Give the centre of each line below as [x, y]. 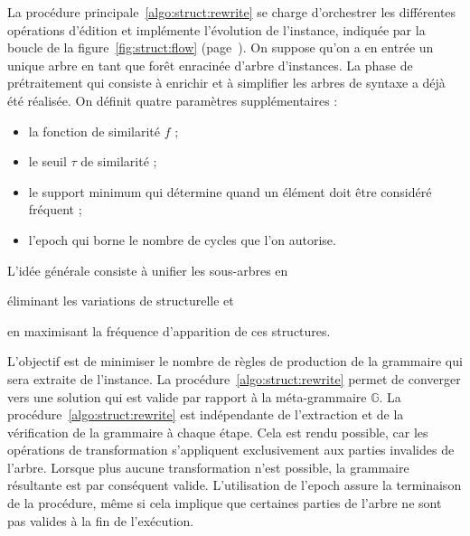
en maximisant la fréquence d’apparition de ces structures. [169, 330]
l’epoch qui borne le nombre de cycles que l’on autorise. [182, 239]
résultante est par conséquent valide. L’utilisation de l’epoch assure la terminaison [235, 485]
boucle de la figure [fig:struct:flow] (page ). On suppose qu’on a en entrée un [221, 47]
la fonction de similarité [94, 131]
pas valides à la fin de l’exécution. [101, 520]
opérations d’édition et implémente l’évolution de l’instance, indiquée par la [216, 29]
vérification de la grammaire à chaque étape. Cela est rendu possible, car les [218, 432]
